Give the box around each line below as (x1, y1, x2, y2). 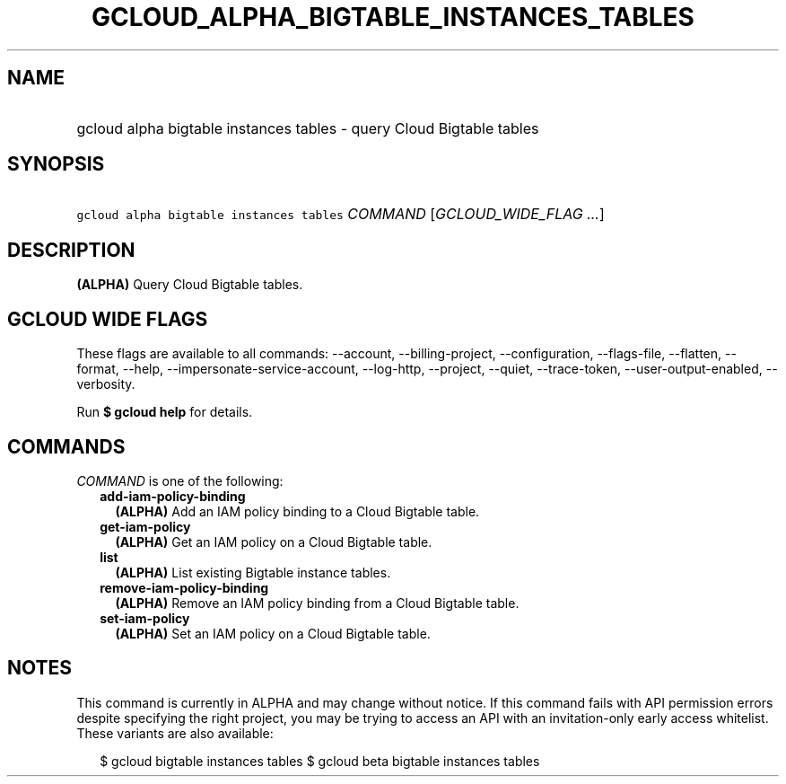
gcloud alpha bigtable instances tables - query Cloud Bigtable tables (76, 119, 539, 137)
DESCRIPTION (7, 238, 135, 261)
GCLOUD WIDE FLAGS (7, 307, 208, 330)
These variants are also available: (76, 725, 274, 741)
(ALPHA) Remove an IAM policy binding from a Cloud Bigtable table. (115, 595, 520, 611)
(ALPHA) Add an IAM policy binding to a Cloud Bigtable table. (115, 503, 480, 519)
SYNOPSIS (7, 153, 105, 176)
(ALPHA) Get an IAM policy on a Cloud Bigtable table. (115, 533, 432, 550)
